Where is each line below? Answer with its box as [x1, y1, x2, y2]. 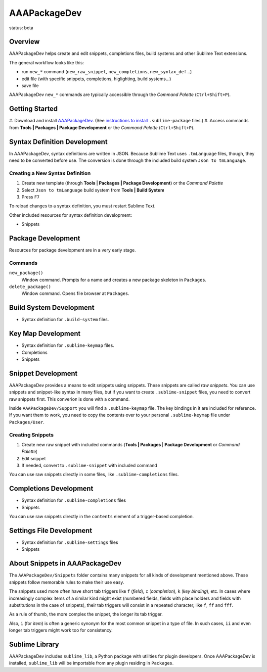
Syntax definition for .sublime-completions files [21, 497, 126, 503]
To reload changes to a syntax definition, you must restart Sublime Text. [9, 203, 156, 209]
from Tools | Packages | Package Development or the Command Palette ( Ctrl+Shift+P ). [9, 124, 195, 131]
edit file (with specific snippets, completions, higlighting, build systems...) [21, 76, 172, 82]
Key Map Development [9, 330, 81, 338]
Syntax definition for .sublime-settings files [21, 539, 118, 545]
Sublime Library [9, 640, 59, 648]
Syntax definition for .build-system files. [21, 317, 109, 323]
